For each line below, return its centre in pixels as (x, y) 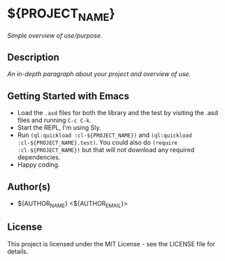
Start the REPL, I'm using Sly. (59, 128)
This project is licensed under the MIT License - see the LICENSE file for (111, 244)
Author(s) (29, 187)
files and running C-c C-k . (55, 120)
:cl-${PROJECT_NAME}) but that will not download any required (106, 150)
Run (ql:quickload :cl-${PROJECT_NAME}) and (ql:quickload (104, 135)
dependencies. (39, 157)
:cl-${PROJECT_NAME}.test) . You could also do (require (97, 142)
